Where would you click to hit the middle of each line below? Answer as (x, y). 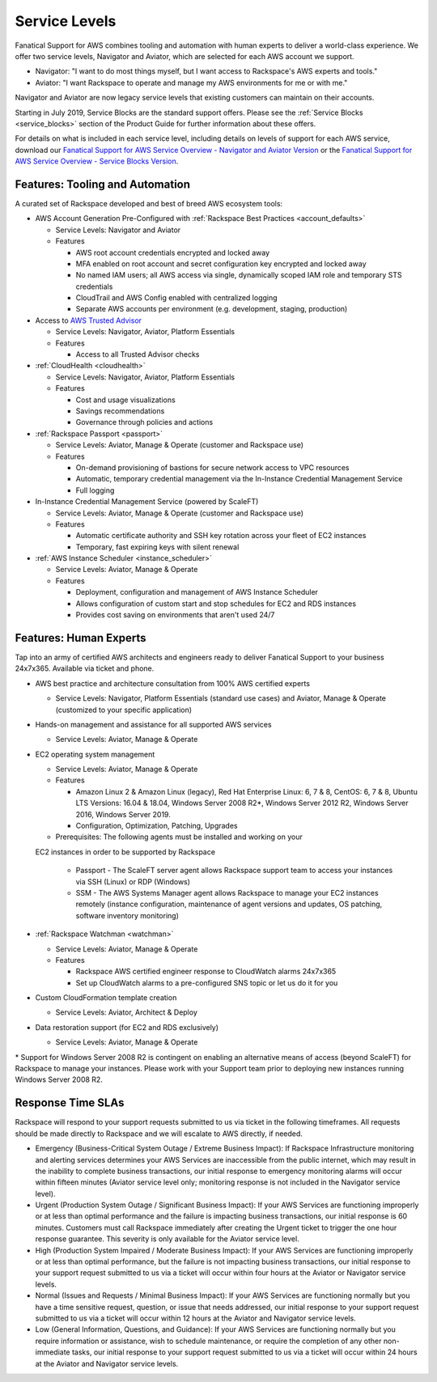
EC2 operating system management (95, 754)
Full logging (95, 490)
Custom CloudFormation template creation (106, 998)
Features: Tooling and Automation (102, 184)
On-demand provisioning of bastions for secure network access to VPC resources (212, 467)
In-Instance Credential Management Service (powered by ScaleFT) (147, 502)
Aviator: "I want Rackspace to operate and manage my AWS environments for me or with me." (191, 83)
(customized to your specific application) (124, 710)
